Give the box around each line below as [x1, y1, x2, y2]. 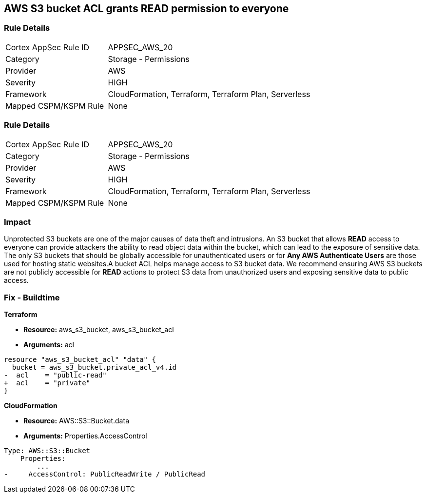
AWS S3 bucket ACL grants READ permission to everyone [4, 2, 289, 15]
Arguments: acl [23, 340, 74, 349]
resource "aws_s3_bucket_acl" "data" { [4, 356, 156, 364]
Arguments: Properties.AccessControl [23, 432, 147, 440]
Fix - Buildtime [4, 292, 60, 302]
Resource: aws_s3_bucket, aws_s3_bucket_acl [23, 325, 174, 334]
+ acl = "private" [4, 379, 91, 387]
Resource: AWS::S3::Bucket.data [23, 417, 129, 425]
